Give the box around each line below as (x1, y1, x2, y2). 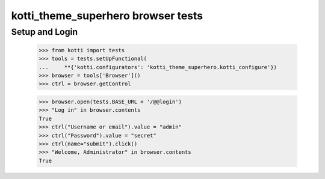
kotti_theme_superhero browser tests (11, 9, 203, 22)
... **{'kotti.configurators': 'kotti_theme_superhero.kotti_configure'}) (39, 64, 277, 70)
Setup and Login (11, 26, 78, 37)
